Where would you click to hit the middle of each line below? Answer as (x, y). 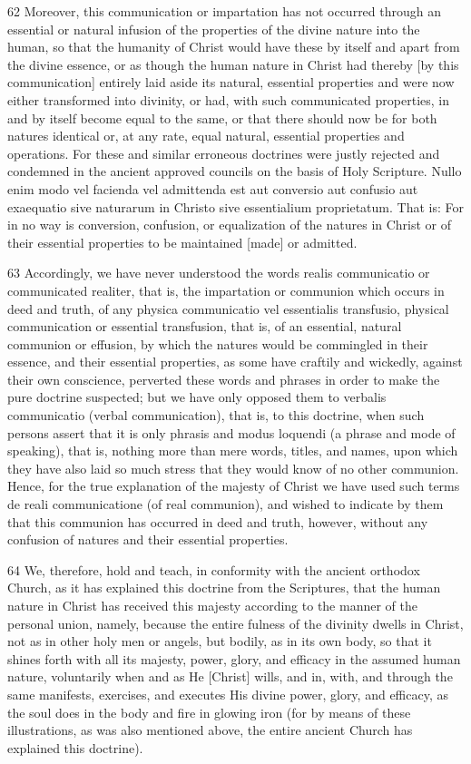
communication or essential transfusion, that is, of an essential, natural (205, 326)
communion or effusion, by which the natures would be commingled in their (218, 343)
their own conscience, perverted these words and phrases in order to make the (224, 379)
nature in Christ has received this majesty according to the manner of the (212, 605)
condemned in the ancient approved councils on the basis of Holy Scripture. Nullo (235, 171)
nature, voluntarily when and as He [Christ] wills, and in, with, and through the (230, 676)
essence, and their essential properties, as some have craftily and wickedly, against (235, 362)
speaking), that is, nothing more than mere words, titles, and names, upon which (233, 451)
